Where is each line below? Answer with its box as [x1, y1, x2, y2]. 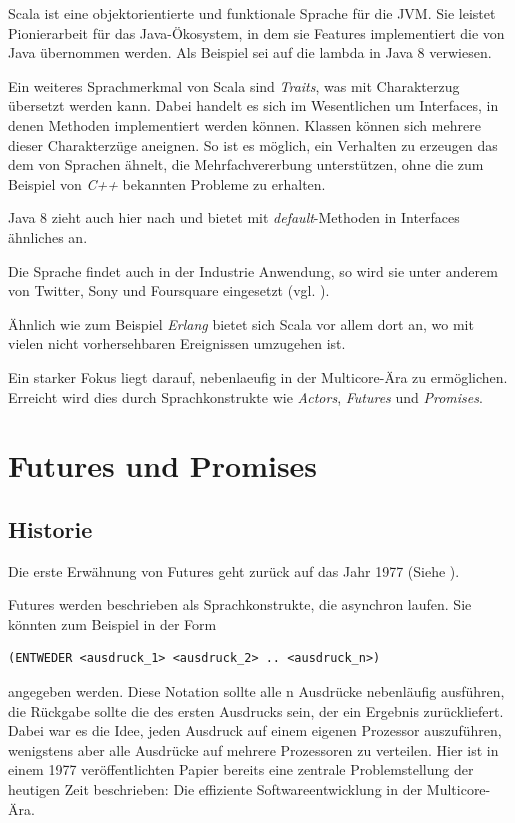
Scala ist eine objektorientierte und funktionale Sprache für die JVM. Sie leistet [8, 3, 496, 23]
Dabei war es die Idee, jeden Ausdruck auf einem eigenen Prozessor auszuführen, [8, 720, 502, 741]
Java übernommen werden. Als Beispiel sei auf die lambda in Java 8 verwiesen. [8, 42, 492, 63]
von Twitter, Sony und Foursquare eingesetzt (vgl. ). [8, 280, 330, 301]
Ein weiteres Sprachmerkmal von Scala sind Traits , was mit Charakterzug [8, 75, 460, 96]
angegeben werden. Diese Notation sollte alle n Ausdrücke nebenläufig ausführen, [8, 681, 505, 702]
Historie [8, 513, 93, 544]
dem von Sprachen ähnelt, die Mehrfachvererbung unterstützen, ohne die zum [8, 154, 484, 175]
